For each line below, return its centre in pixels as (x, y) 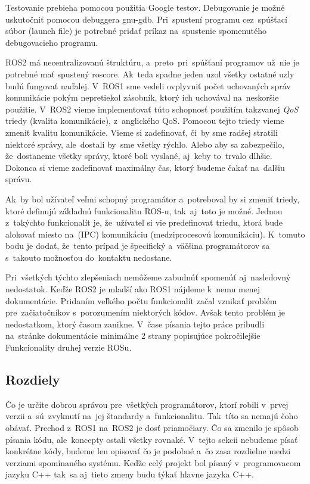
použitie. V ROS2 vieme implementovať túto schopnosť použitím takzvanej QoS (152, 109)
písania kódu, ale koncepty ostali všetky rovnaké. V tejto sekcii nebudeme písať (152, 439)
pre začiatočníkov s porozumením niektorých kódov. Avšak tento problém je (145, 312)
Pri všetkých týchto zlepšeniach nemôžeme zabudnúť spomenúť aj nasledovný (148, 277)
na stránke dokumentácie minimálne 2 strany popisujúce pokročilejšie (133, 335)
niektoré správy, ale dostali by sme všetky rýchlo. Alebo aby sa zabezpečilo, (145, 144)
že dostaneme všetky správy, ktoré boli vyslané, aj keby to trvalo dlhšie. (139, 156)
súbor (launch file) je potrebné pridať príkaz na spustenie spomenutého (136, 31)
